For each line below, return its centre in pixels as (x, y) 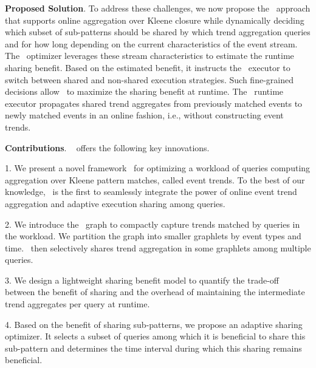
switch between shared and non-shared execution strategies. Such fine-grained (149, 79)
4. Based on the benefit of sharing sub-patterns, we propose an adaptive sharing (154, 324)
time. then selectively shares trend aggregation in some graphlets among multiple (158, 247)
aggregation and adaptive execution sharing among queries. (115, 203)
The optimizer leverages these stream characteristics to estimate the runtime (149, 56)
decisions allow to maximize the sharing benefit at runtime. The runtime (144, 91)
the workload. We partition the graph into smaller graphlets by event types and (153, 236)
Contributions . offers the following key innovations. (107, 147)
